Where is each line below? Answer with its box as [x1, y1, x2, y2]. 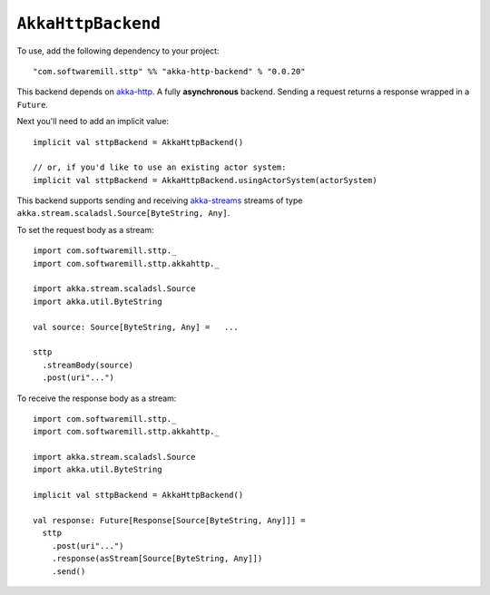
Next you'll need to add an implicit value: [16, 116, 170, 127]
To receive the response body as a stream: [16, 393, 177, 404]
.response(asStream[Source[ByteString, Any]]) [51, 553, 263, 564]
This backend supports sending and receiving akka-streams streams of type [16, 195, 303, 206]
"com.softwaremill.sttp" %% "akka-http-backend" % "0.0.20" [33, 66, 306, 76]
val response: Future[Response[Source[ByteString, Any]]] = [33, 515, 306, 526]
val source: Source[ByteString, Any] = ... [33, 322, 240, 332]
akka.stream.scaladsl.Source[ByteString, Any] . [16, 208, 230, 219]
